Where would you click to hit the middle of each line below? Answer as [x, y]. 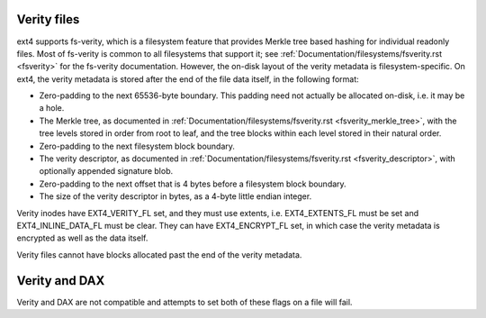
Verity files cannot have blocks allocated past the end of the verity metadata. [159, 254]
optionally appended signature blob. [106, 171]
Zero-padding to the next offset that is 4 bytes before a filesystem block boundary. [193, 184]
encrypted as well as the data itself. [82, 238]
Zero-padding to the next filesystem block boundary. [137, 146]
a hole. [52, 108]
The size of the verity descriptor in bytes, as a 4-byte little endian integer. [175, 196]
